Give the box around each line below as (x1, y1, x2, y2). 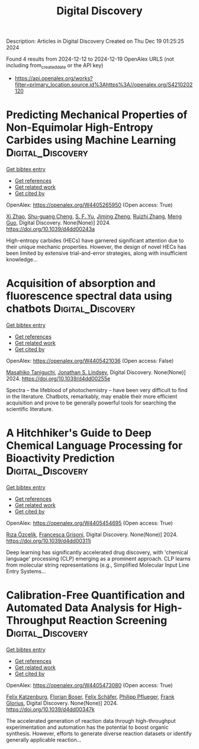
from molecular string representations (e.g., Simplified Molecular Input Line (6, 561, 190, 568)
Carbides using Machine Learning (6, 134, 176, 147)
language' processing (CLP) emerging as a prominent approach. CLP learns (6, 555, 191, 562)
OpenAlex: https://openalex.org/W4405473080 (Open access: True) (6, 681, 173, 688)
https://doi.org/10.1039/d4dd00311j (6, 537, 91, 544)
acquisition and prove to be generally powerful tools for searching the (6, 399, 176, 406)
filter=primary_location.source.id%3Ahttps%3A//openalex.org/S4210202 (14, 81, 193, 88)
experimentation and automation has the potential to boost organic (6, 723, 169, 731)
